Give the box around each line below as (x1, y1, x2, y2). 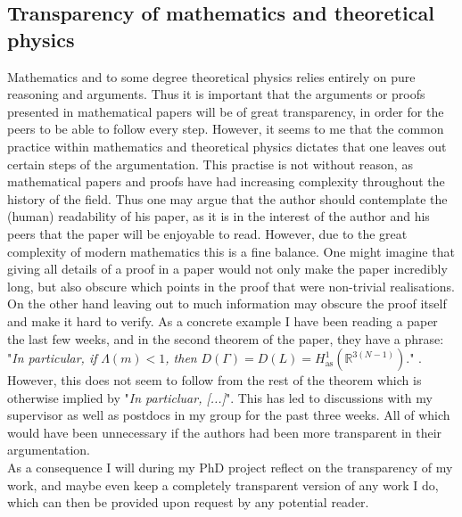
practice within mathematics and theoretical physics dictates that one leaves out (7, 136, 447, 155)
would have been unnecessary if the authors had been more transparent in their (7, 423, 442, 441)
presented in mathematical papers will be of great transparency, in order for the (7, 102, 444, 120)
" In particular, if (7, 349, 97, 367)
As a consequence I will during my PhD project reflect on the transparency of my (7, 458, 453, 477)
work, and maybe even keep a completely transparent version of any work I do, (7, 475, 439, 494)
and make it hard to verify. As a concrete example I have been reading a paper (7, 311, 438, 330)
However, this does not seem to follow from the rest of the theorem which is (7, 371, 422, 390)
